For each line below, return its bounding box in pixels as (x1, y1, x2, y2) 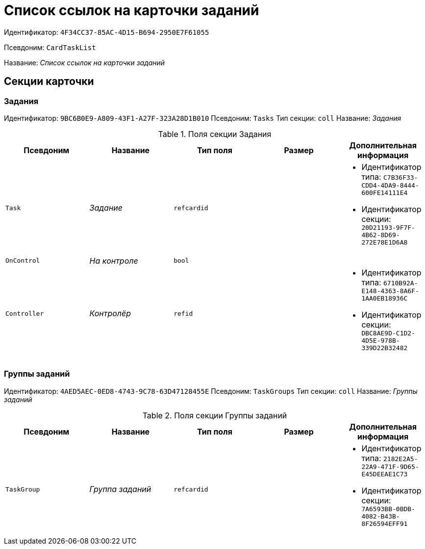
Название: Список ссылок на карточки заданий (4, 58, 165, 67)
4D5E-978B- (361, 336, 400, 344)
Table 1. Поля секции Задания (158, 129, 272, 139)
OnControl (5, 257, 40, 265)
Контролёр (89, 308, 131, 319)
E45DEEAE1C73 (361, 470, 408, 478)
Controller (5, 309, 44, 317)
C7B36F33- (383, 173, 418, 181)
